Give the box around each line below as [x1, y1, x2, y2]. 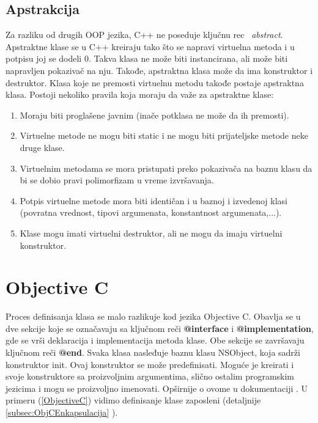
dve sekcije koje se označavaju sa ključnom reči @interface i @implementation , [6, 322, 314, 334]
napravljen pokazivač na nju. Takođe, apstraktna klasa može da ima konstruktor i [6, 64, 313, 76]
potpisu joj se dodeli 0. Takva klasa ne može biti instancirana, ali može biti [6, 52, 288, 65]
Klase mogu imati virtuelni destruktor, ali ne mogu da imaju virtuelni [20, 226, 283, 239]
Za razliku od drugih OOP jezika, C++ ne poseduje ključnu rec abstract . [6, 28, 283, 41]
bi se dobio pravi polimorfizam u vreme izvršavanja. [20, 174, 214, 186]
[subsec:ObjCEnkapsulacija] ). [6, 405, 118, 418]
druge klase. [20, 141, 65, 153]
